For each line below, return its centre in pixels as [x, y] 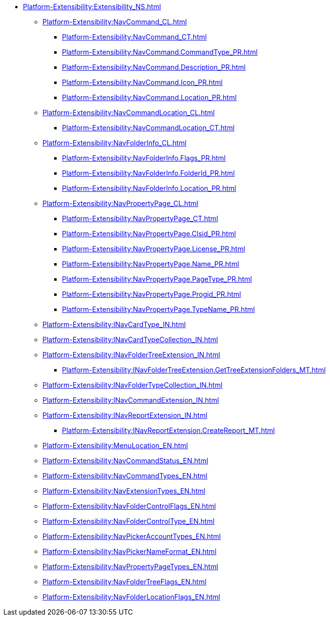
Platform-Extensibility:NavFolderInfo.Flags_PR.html [144, 158]
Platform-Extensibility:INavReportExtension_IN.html [125, 415]
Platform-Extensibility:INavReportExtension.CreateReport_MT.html [168, 430]
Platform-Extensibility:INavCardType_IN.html [114, 324]
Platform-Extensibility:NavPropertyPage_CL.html [120, 203]
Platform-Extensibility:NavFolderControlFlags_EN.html [129, 506]
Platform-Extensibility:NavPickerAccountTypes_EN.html [132, 536]
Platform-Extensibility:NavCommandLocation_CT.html [148, 128]
